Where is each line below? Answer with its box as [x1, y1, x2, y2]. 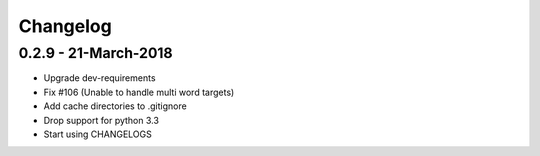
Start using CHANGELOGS [43, 128, 152, 140]
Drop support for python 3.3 [43, 114, 160, 126]
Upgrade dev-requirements [43, 72, 156, 84]
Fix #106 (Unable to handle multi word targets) [43, 86, 235, 98]
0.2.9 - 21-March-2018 [18, 44, 174, 62]
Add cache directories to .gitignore [43, 100, 187, 112]
